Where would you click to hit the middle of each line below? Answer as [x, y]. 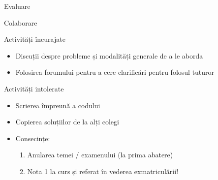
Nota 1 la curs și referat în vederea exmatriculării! [103, 171]
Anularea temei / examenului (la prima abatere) [100, 155]
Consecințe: [33, 138]
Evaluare [17, 6]
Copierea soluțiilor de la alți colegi [67, 122]
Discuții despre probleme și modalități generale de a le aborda [109, 55]
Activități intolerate [34, 88]
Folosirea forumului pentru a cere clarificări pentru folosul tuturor [115, 72]
